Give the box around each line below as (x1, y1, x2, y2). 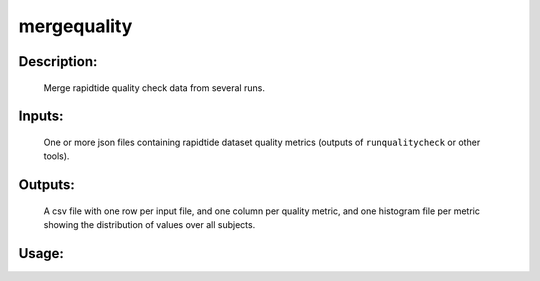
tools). (43, 150, 70, 162)
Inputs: (18, 108, 64, 125)
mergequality (18, 15, 133, 37)
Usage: (18, 245, 65, 262)
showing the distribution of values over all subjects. (43, 219, 256, 231)
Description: (18, 53, 98, 70)
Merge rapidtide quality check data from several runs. (43, 81, 265, 94)
